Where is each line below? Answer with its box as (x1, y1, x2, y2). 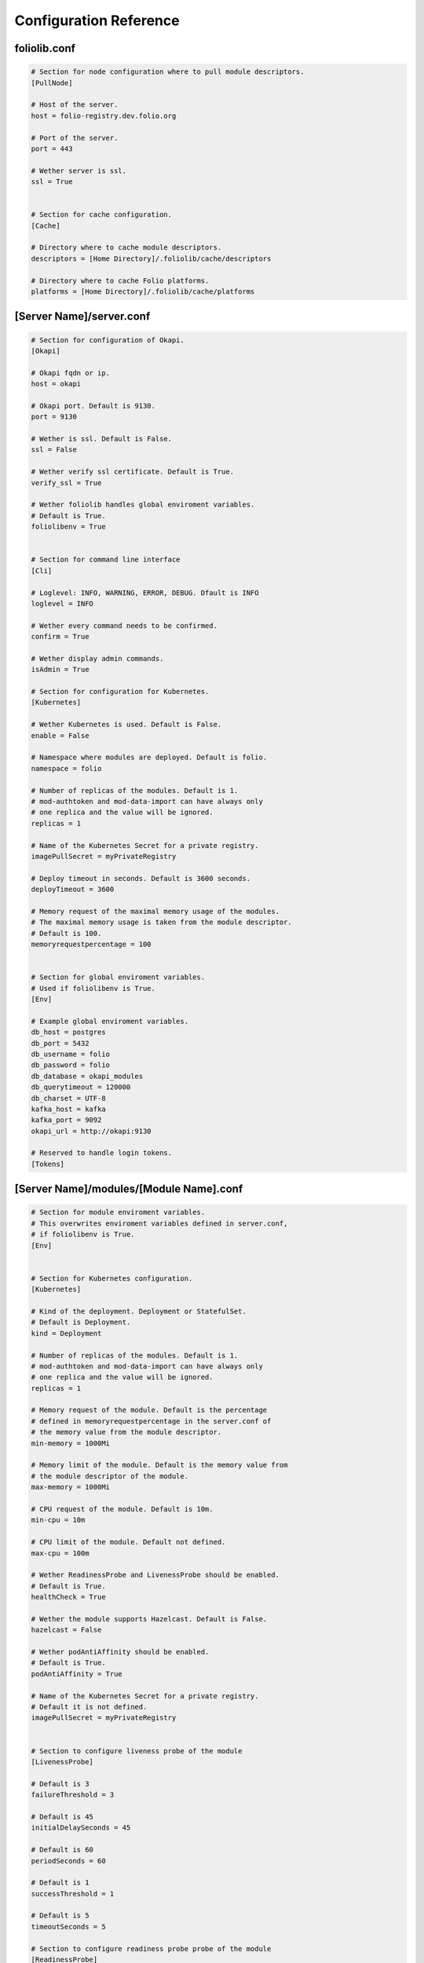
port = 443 (31, 144, 73, 153)
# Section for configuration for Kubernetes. (31, 687, 210, 696)
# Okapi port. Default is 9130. (31, 401, 156, 410)
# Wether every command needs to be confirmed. (31, 621, 217, 630)
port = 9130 (31, 412, 78, 422)
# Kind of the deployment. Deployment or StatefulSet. (31, 1307, 247, 1315)
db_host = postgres (31, 1028, 106, 1036)
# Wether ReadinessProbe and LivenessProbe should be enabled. (31, 1570, 280, 1580)
